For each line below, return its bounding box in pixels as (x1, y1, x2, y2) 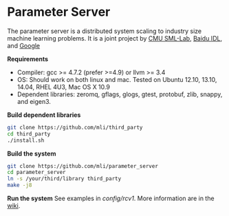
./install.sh (7, 137, 45, 144)
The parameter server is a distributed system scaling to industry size (7, 27, 202, 35)
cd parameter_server (7, 169, 67, 176)
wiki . (7, 202, 21, 210)
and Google (7, 41, 41, 50)
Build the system (7, 149, 56, 158)
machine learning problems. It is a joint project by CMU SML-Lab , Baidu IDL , (7, 34, 222, 42)
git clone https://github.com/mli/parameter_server (7, 162, 158, 169)
